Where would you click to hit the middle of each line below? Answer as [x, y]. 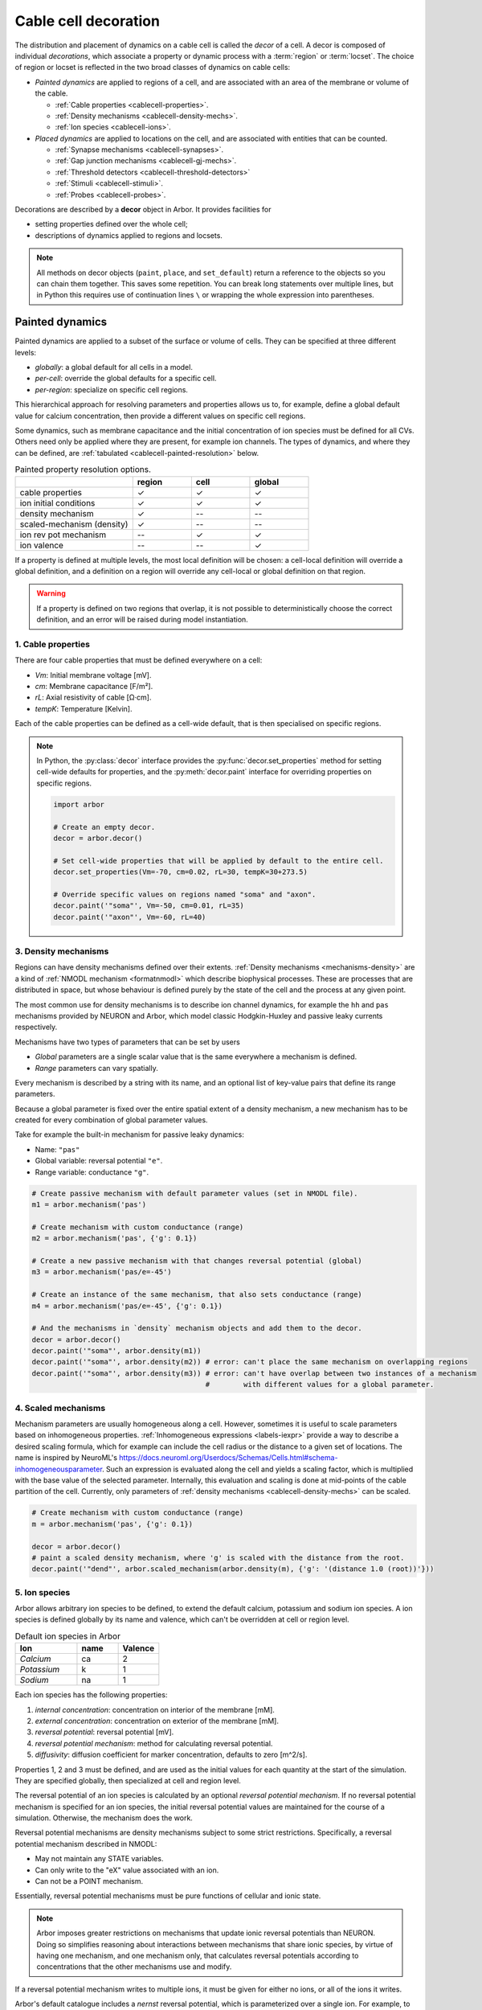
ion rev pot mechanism [63, 535]
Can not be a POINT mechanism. [89, 1881]
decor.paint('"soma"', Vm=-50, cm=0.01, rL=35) [149, 906]
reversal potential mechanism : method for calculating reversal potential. [154, 1743]
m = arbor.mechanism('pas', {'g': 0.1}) [112, 1524]
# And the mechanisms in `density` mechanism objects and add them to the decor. [197, 1328]
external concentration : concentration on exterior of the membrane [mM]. [157, 1721]
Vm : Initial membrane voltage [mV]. [93, 675]
